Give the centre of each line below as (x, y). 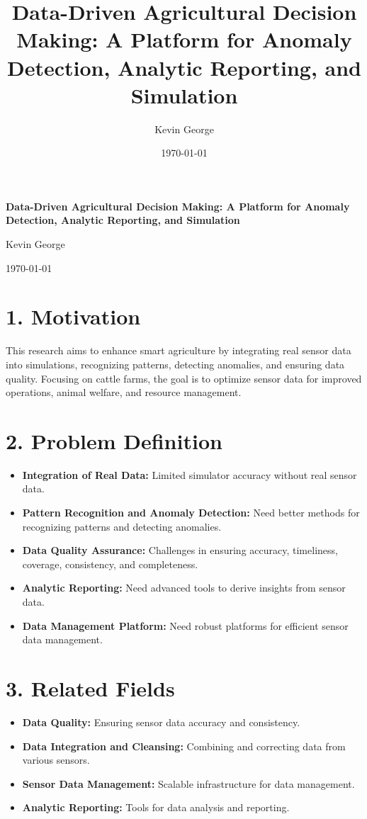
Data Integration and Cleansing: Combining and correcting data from (184, 746)
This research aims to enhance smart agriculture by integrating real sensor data (179, 350)
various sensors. (56, 760)
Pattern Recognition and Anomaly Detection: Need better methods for (191, 513)
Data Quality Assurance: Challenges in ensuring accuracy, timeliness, (180, 550)
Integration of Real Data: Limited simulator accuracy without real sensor (190, 474)
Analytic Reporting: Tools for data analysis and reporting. (156, 807)
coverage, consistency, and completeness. (110, 564)
